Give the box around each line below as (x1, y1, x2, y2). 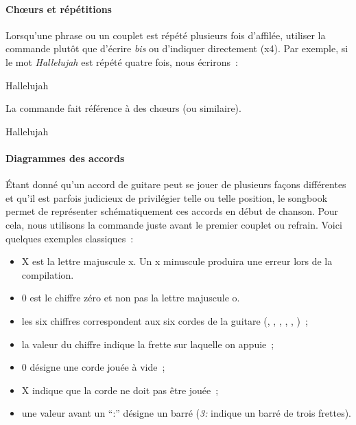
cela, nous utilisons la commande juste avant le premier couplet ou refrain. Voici (5, 217, 342, 231)
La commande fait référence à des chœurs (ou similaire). (5, 101, 241, 115)
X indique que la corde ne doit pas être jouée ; (21, 382, 219, 397)
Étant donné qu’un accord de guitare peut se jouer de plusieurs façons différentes (5, 177, 346, 192)
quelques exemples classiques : (5, 231, 134, 245)
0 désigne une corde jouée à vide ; (21, 360, 165, 374)
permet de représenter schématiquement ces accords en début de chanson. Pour (5, 204, 338, 218)
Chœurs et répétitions (5, 1, 112, 16)
